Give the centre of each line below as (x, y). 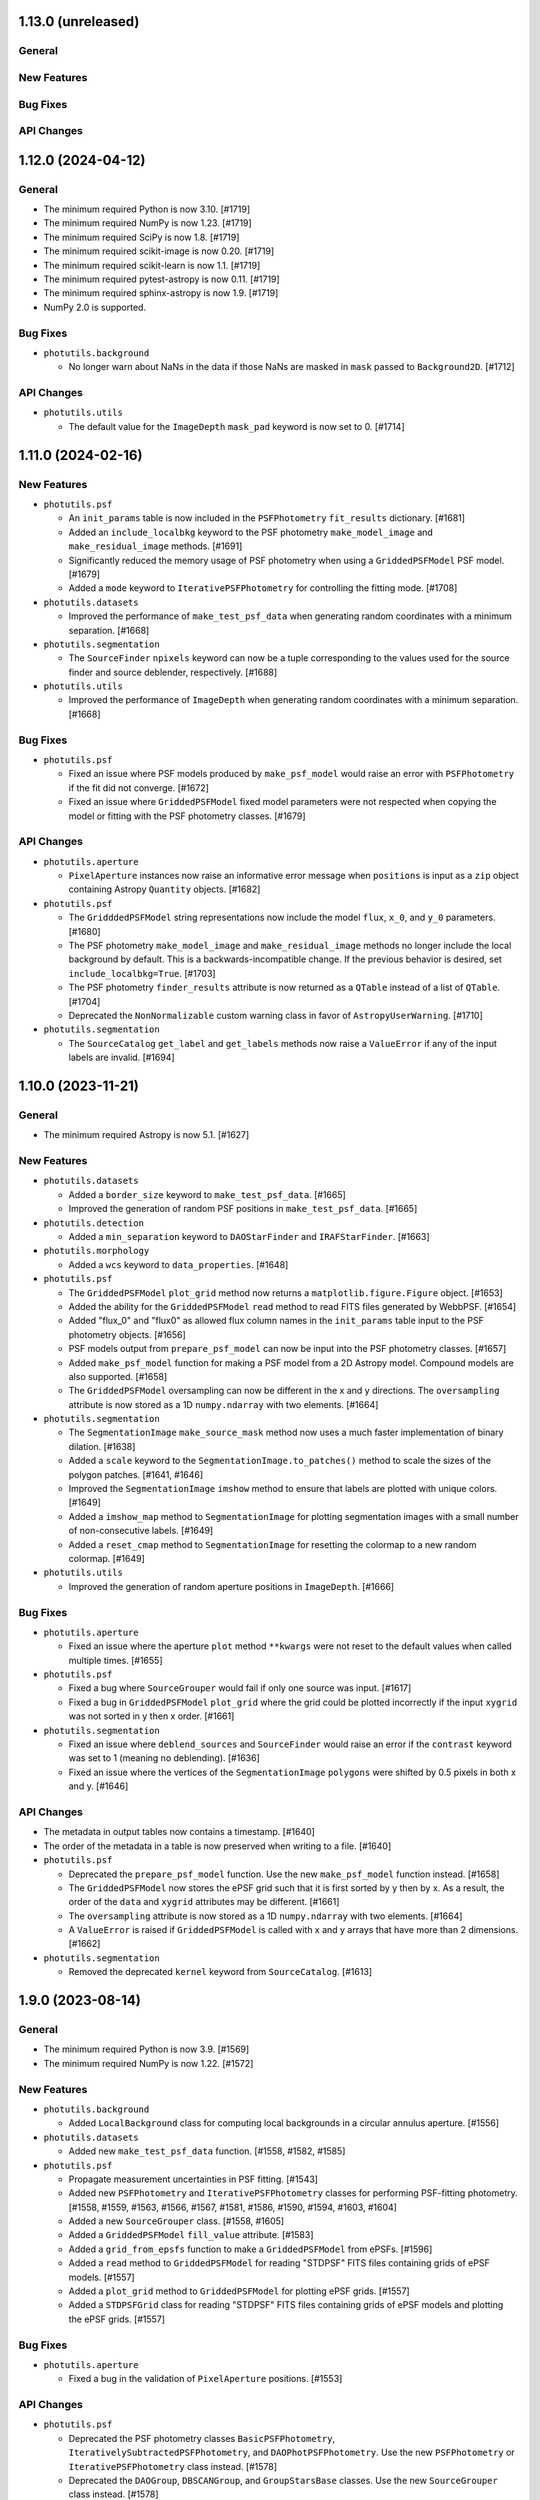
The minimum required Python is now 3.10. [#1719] (146, 209)
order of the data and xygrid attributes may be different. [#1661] (204, 1902)
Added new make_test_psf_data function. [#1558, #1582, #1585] (207, 2151)
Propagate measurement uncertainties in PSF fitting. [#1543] (193, 2179)
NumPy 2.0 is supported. (95, 307)
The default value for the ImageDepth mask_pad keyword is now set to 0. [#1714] (236, 426)
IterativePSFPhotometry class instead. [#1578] (173, 2466)
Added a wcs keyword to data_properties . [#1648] (178, 1264)
